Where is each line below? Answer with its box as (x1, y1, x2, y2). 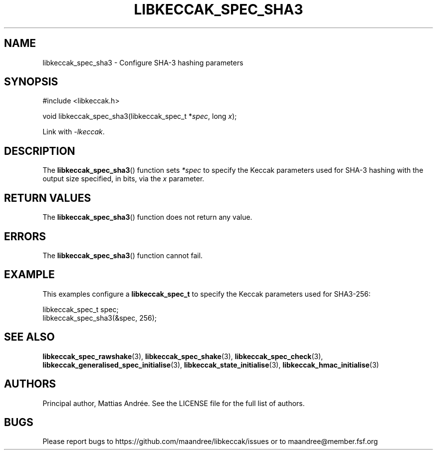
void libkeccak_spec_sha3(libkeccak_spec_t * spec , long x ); (42, 112, 237, 121)
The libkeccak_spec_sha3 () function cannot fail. (42, 251, 203, 260)
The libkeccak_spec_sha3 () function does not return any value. (42, 213, 252, 222)
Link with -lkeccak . (42, 127, 105, 136)
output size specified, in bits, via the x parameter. (42, 174, 205, 183)
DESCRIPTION (4, 144, 75, 157)
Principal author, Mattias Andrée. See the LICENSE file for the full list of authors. (42, 399, 305, 408)
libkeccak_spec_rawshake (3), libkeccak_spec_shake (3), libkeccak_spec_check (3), (42, 352, 323, 361)
